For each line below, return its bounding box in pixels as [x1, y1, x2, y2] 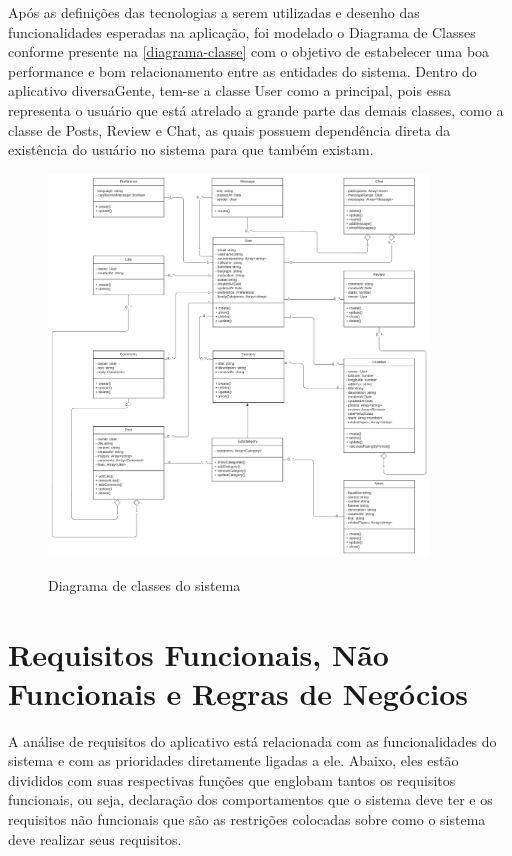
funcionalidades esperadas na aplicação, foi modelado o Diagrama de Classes [8, 21, 476, 42]
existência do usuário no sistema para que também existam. [8, 139, 374, 160]
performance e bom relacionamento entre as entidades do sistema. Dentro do [8, 60, 477, 81]
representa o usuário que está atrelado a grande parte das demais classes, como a [8, 99, 504, 120]
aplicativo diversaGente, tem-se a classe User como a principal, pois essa [8, 80, 451, 101]
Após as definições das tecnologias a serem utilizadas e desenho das [8, 2, 420, 22]
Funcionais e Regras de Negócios [8, 672, 468, 713]
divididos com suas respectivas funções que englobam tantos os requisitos [8, 769, 456, 790]
